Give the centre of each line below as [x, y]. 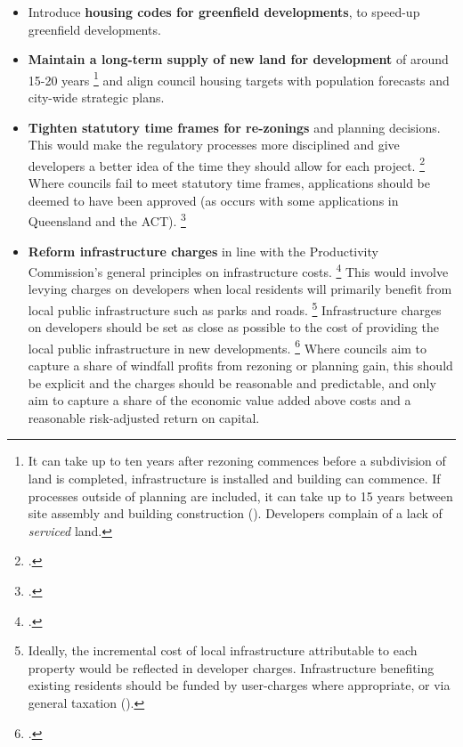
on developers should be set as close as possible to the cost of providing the [233, 327]
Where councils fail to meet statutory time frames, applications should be [229, 183]
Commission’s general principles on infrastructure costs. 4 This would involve [238, 270]
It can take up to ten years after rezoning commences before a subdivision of [237, 461]
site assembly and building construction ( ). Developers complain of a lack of [235, 513]
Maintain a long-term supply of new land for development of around [238, 59]
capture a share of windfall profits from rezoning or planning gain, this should [240, 365]
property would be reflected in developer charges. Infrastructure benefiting [231, 667]
